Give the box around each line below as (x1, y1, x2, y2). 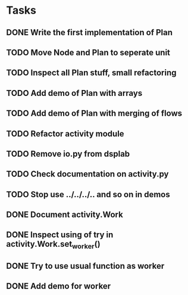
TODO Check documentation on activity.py (6, 169, 169, 179)
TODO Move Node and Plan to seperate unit (6, 47, 171, 57)
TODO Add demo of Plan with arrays (6, 88, 143, 98)
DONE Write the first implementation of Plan (6, 27, 173, 38)
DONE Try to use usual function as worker (6, 261, 165, 271)
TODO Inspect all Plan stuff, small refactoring (6, 68, 177, 78)
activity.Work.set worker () (6, 239, 101, 251)
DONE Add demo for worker (6, 281, 111, 291)
